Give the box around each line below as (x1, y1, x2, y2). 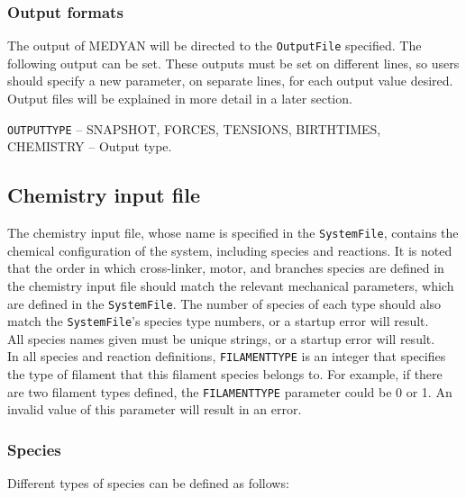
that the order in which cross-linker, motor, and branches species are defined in (7, 258, 444, 277)
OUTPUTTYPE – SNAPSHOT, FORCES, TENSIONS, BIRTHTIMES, (7, 119, 381, 138)
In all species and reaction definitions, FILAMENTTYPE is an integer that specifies (7, 347, 446, 366)
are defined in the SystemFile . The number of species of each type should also (7, 294, 442, 312)
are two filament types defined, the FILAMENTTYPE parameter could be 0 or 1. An (7, 382, 452, 401)
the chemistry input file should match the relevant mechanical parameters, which (7, 276, 454, 294)
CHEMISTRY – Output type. (7, 137, 172, 156)
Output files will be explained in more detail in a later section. (7, 89, 352, 108)
